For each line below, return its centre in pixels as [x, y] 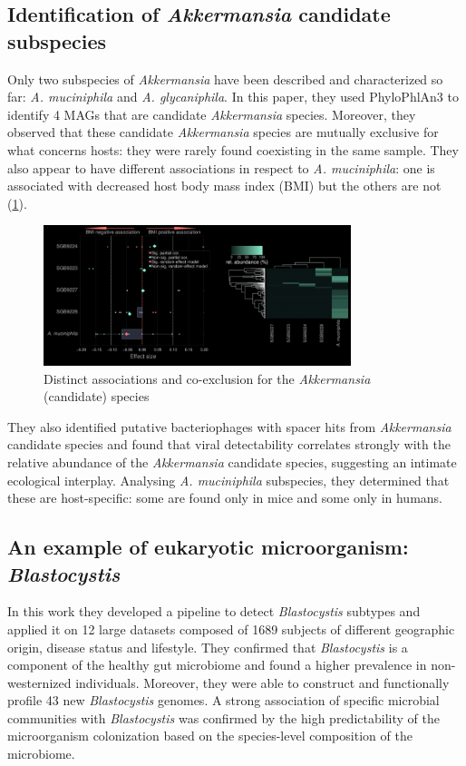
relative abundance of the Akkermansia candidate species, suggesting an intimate [232, 462]
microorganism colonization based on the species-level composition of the [210, 736]
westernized [39, 682]
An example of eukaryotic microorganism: [208, 547]
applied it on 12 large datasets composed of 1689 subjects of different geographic [231, 629]
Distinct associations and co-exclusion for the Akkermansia [207, 378]
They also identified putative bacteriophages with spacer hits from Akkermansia [229, 426]
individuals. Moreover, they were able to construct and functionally [262, 682]
